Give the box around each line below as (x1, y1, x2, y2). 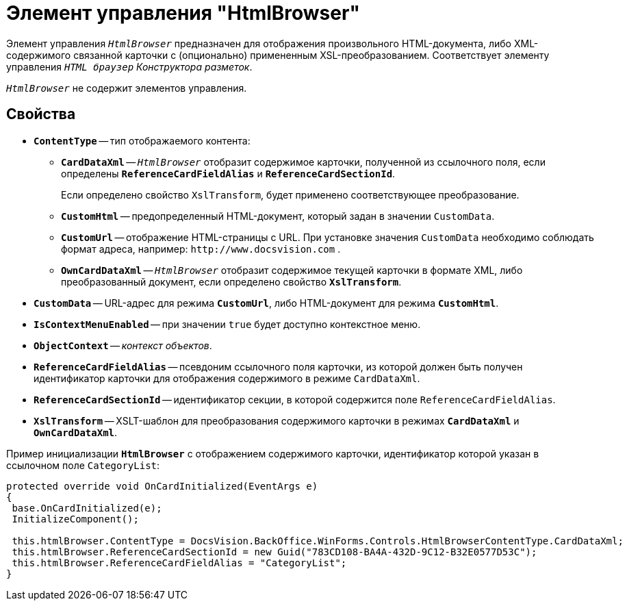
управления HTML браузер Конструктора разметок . (6, 60, 253, 73)
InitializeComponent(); (12, 513, 139, 525)
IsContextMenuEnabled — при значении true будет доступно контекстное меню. (34, 318, 421, 330)
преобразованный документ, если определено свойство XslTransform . (61, 275, 402, 288)
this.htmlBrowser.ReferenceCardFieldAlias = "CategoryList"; (12, 557, 347, 568)
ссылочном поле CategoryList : (6, 459, 160, 471)
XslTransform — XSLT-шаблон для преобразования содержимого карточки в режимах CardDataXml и (34, 414, 520, 427)
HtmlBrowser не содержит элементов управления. (6, 81, 247, 94)
